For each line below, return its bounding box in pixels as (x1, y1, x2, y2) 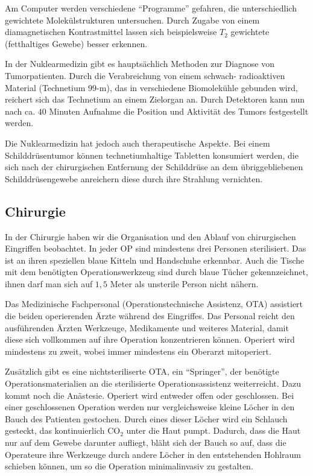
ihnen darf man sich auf (5, 277, 93, 290)
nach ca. (5, 104, 36, 117)
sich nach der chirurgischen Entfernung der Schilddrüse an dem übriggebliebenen (5, 160, 303, 173)
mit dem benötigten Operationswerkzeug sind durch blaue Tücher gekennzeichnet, (5, 265, 308, 278)
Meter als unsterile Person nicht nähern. (110, 277, 259, 290)
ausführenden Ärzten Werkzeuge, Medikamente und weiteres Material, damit (5, 321, 289, 334)
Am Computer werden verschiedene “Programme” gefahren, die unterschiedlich (5, 2, 297, 14)
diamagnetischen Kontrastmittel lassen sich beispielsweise (5, 25, 217, 38)
